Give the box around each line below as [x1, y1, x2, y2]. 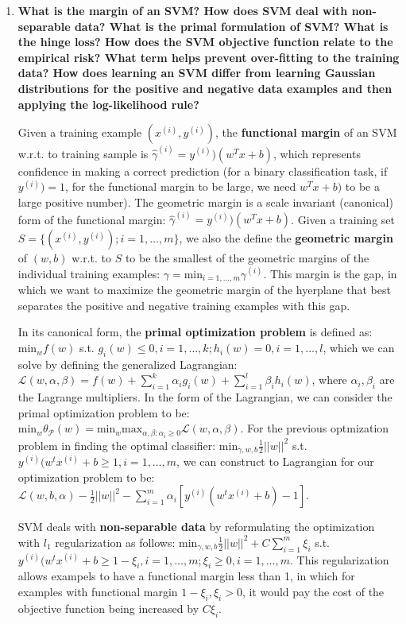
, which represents [273, 145, 361, 161]
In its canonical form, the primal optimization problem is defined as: [17, 324, 373, 340]
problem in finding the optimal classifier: [17, 436, 216, 453]
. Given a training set [291, 211, 395, 227]
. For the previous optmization [240, 420, 389, 436]
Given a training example [17, 124, 142, 141]
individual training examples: [17, 265, 160, 281]
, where [311, 371, 347, 388]
